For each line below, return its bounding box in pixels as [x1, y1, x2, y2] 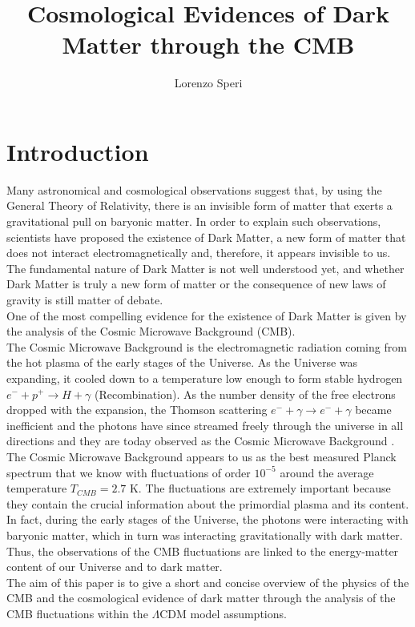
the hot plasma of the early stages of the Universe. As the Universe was [6, 354, 358, 371]
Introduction [6, 135, 149, 167]
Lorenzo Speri [174, 74, 243, 91]
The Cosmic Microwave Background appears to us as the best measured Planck [6, 448, 397, 464]
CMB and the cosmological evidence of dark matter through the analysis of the [6, 589, 396, 606]
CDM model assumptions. [159, 605, 287, 621]
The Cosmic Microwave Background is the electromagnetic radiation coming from [6, 338, 407, 355]
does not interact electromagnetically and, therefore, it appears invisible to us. [6, 244, 391, 261]
